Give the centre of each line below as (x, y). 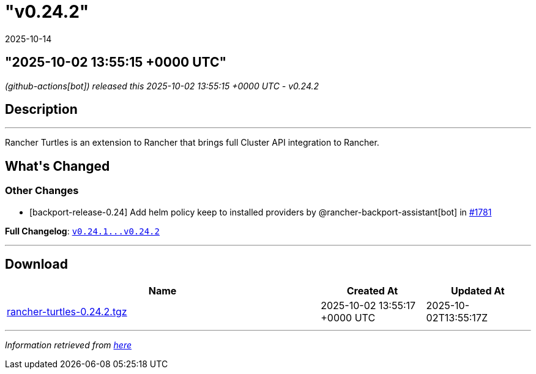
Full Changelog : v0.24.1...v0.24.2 (82, 231)
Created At (372, 290)
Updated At (478, 290)
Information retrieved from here (69, 345)
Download (36, 264)
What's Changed (58, 166)
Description (41, 110)
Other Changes (42, 191)
